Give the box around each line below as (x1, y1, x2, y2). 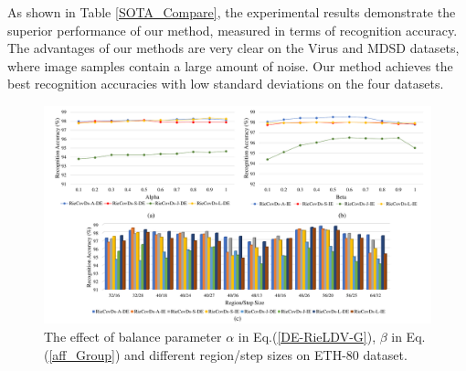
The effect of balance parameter (44, 327, 222, 346)
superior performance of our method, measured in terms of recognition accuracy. (7, 20, 458, 39)
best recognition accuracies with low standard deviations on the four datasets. (7, 74, 444, 93)
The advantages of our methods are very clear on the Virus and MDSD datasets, (7, 38, 460, 58)
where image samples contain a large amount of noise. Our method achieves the (7, 56, 453, 75)
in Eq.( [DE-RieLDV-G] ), (238, 327, 376, 346)
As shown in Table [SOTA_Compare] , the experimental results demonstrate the (7, 3, 456, 21)
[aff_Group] (48, 344, 115, 364)
